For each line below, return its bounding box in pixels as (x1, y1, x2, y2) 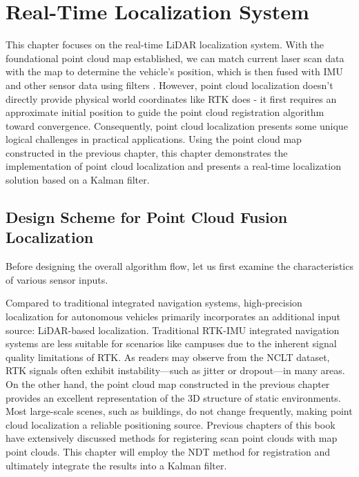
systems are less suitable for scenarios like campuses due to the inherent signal (6, 336, 337, 351)
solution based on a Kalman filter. (6, 173, 150, 187)
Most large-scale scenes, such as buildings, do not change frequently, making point (6, 404, 353, 418)
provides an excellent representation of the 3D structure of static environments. (6, 390, 341, 405)
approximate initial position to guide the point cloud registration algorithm (6, 105, 324, 119)
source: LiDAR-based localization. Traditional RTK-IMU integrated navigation (6, 322, 340, 337)
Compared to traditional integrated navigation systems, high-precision (6, 295, 302, 310)
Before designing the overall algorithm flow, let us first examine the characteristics (6, 259, 353, 273)
